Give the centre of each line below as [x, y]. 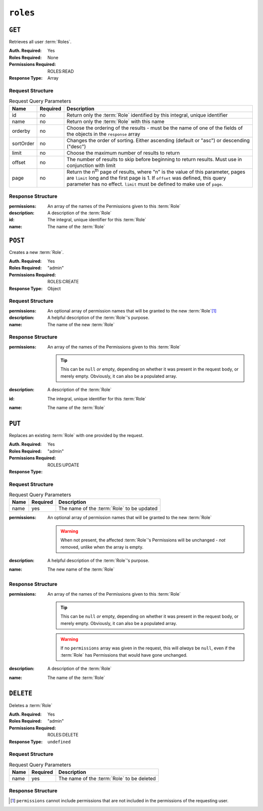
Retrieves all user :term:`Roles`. [40, 42]
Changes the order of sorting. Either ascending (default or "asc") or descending [158, 140]
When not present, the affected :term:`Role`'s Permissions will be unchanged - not [143, 540]
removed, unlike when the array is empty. [102, 547]
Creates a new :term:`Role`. [36, 252]
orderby [21, 131]
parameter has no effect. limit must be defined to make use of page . [145, 184]
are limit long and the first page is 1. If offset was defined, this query [146, 178]
